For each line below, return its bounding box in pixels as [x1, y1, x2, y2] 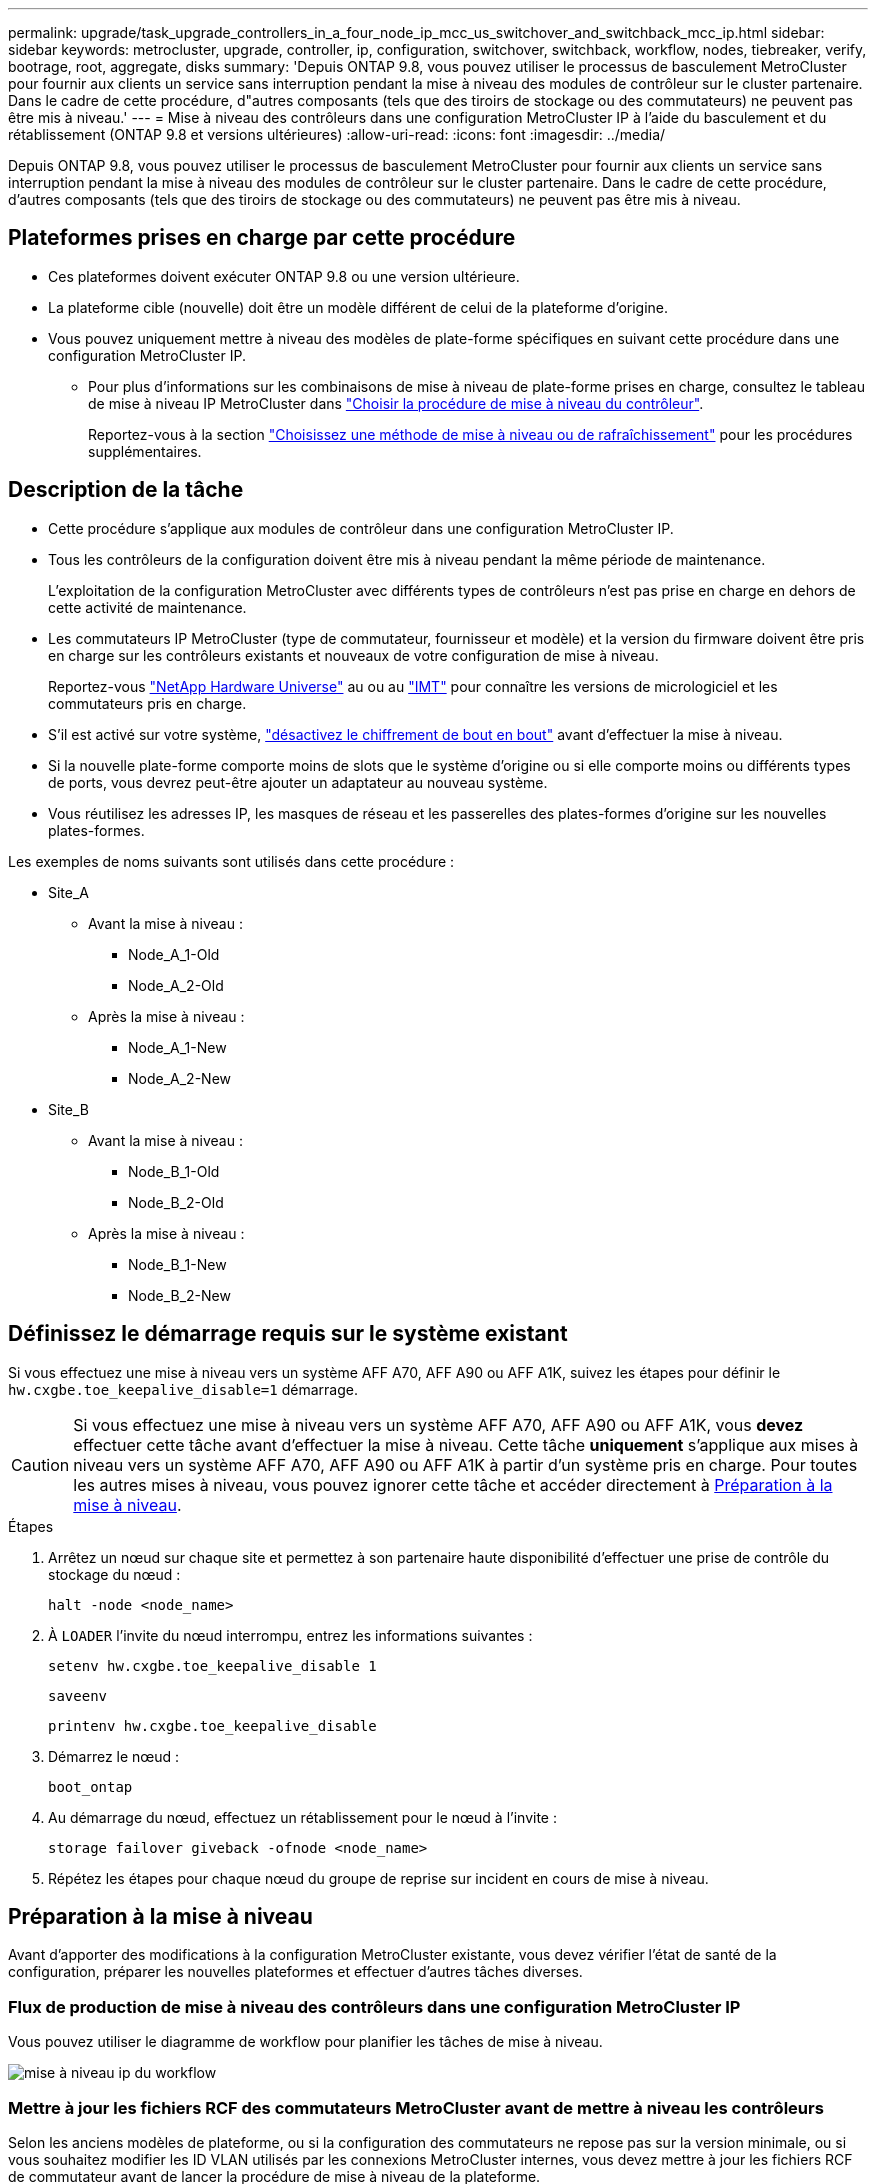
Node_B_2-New [128, 1286, 231, 1304]
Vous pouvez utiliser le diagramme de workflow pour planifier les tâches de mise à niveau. [8, 2033, 603, 2051]
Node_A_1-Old [128, 945, 220, 963]
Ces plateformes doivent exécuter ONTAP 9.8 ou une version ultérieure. [48, 267, 520, 285]
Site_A [48, 883, 90, 901]
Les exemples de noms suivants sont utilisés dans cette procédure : [8, 852, 455, 870]
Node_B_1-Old [128, 1162, 220, 1180]
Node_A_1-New [128, 1038, 227, 1056]
